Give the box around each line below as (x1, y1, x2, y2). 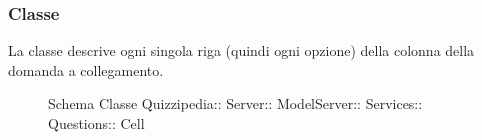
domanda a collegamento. (8, 59, 164, 80)
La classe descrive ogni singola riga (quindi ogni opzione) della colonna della (8, 40, 475, 61)
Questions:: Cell (48, 113, 145, 133)
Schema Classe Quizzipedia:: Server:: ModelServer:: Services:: (48, 93, 423, 114)
